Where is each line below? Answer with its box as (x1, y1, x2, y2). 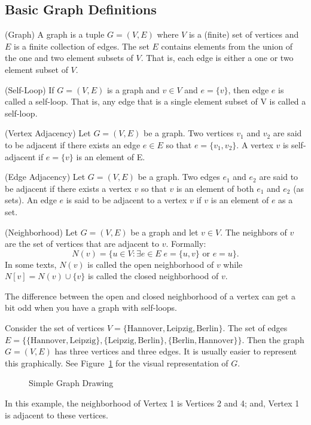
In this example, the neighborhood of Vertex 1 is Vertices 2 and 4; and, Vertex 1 (5, 397, 300, 409)
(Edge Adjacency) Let (5, 170, 86, 183)
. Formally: (166, 237, 206, 250)
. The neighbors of (220, 225, 287, 238)
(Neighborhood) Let (5, 225, 78, 238)
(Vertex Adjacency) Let (5, 127, 91, 139)
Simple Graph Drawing (29, 377, 114, 389)
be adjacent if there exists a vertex (5, 182, 132, 194)
